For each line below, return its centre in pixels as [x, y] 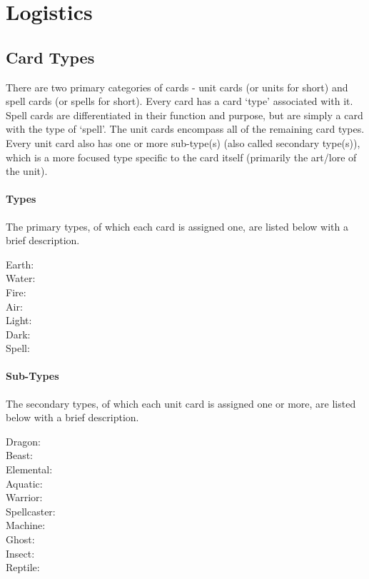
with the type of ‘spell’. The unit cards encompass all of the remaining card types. [185, 129]
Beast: [19, 455]
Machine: [26, 525]
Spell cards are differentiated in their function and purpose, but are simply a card [184, 115]
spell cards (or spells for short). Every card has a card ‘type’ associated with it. [180, 101]
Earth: [20, 264]
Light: [19, 320]
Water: [21, 278]
